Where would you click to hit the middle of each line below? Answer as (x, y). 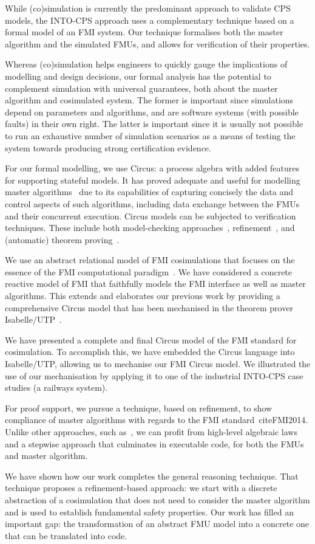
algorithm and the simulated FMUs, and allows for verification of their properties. (157, 43)
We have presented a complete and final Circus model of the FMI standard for (151, 339)
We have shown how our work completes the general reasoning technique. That (152, 476)
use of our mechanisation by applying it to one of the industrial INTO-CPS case (154, 375)
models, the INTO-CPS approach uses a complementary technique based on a (150, 20)
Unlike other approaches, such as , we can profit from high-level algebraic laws (151, 432)
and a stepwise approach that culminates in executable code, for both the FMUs (154, 443)
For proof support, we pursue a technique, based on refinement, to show (139, 408)
